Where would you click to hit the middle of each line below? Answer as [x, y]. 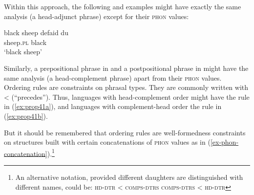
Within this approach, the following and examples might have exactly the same [123, 6]
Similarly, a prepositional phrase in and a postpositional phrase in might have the [126, 68]
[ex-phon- [224, 142]
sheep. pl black [25, 42]
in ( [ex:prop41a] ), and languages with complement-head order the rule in [113, 106]
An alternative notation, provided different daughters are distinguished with [129, 177]
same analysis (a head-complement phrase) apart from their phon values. [113, 77]
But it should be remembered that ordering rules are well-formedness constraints [125, 132]
